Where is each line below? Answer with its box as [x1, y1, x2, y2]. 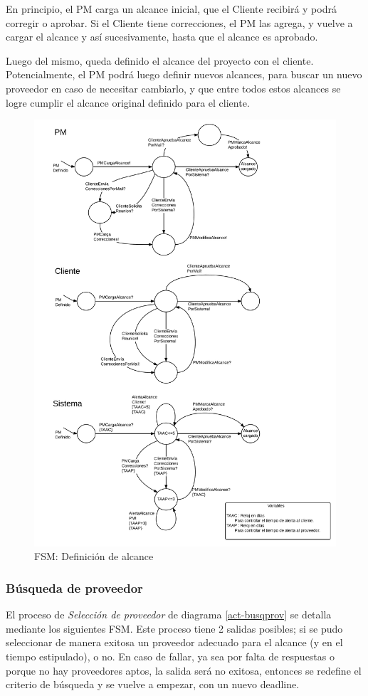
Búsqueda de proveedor [6, 579, 143, 596]
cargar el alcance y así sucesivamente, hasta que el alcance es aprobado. [6, 29, 318, 44]
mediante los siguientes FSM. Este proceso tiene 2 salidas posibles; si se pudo [6, 621, 343, 636]
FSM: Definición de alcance [34, 549, 154, 564]
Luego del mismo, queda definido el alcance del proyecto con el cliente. [6, 53, 314, 68]
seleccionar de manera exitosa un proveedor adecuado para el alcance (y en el [6, 635, 343, 650]
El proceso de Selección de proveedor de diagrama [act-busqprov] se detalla [6, 607, 332, 622]
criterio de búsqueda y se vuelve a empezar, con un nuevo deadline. [6, 677, 300, 692]
